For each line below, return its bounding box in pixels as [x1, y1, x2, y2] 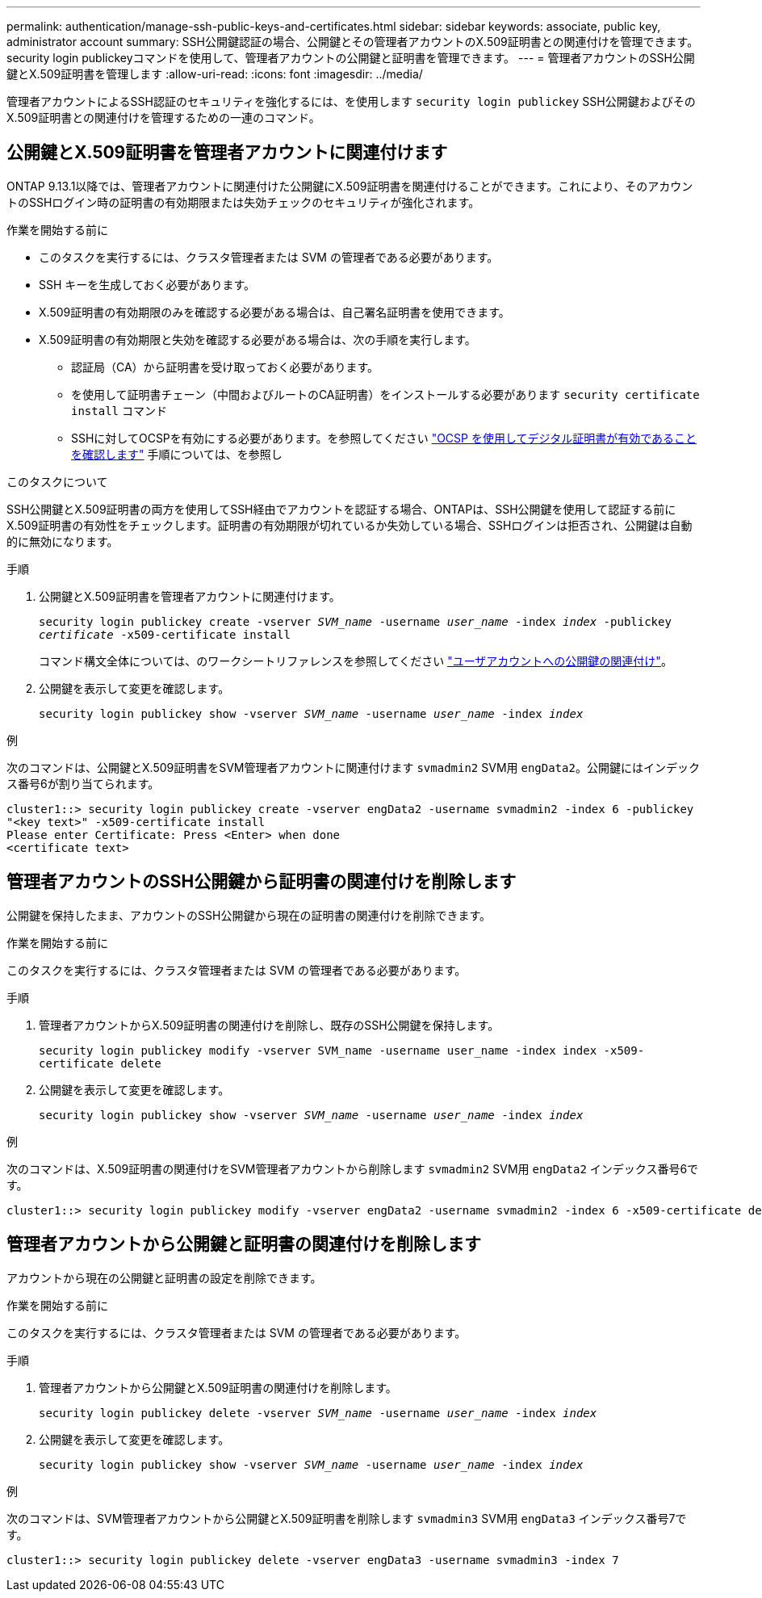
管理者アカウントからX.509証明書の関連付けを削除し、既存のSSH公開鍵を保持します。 [39, 1017, 500, 1032]
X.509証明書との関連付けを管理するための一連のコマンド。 [6, 111, 320, 124]
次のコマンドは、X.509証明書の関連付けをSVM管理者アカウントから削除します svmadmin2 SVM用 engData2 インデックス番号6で [6, 1161, 699, 1176]
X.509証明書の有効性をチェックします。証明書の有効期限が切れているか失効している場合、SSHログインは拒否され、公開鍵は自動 [6, 518, 693, 532]
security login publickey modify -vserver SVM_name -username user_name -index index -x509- [39, 1043, 645, 1057]
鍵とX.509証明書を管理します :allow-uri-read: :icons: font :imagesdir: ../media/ [6, 67, 423, 81]
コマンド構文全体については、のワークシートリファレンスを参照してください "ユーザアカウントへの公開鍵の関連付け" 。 [39, 653, 672, 668]
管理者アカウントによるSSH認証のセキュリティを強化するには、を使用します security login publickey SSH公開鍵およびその [6, 94, 696, 108]
